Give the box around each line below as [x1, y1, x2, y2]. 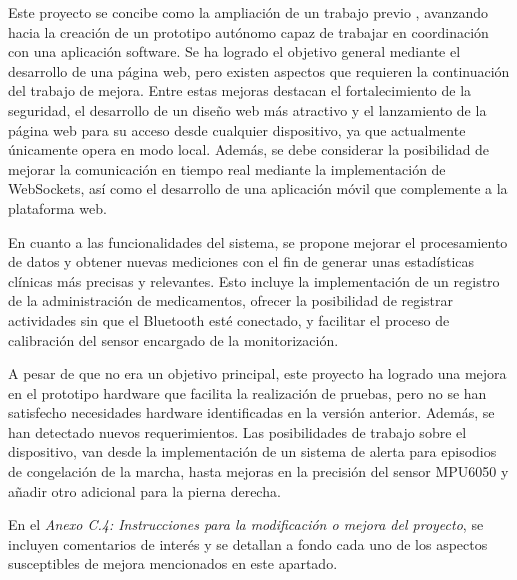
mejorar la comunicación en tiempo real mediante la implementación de [8, 158, 446, 179]
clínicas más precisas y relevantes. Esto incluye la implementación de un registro [8, 270, 500, 291]
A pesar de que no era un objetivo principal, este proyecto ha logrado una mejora [8, 363, 507, 384]
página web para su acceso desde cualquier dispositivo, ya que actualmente [8, 119, 466, 140]
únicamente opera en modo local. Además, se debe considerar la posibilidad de [8, 139, 490, 160]
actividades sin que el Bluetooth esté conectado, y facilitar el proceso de [8, 309, 450, 330]
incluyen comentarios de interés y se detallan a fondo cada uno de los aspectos [8, 533, 488, 554]
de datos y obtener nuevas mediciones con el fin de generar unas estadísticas [8, 251, 475, 272]
